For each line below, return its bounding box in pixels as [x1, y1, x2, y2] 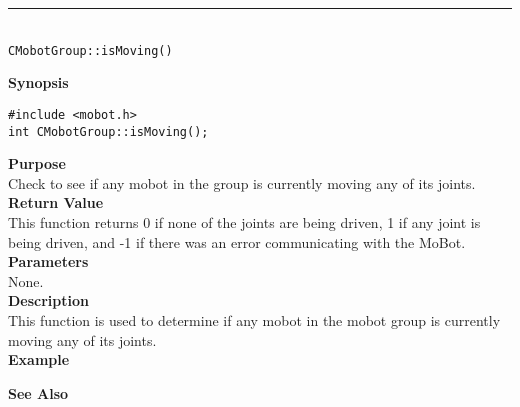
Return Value [8, 192, 104, 213]
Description [8, 290, 90, 311]
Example [8, 349, 70, 370]
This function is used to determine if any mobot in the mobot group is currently [8, 309, 501, 330]
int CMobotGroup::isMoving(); [8, 124, 209, 139]
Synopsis [8, 72, 69, 93]
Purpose [8, 153, 66, 174]
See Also [8, 382, 69, 403]
